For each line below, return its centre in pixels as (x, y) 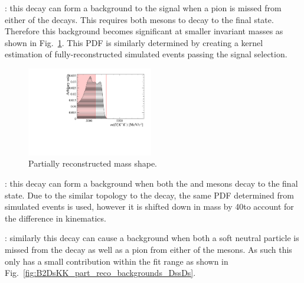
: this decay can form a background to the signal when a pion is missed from (143, 8)
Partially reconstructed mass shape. (93, 163)
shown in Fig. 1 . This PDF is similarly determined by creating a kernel (134, 42)
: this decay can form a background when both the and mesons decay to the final (151, 183)
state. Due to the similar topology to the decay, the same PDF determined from (149, 195)
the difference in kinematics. (55, 218)
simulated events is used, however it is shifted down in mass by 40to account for (149, 206)
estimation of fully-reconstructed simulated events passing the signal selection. (146, 54)
